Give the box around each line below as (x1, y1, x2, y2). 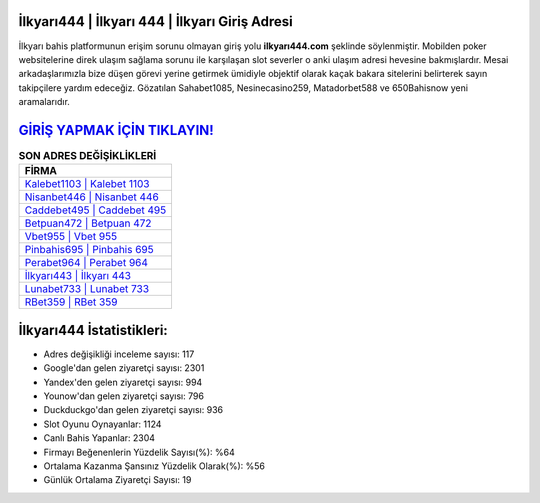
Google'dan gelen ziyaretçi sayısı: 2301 (43, 362, 205, 374)
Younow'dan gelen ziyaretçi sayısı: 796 (43, 390, 205, 402)
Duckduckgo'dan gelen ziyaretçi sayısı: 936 (43, 404, 224, 416)
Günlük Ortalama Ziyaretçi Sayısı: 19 (43, 474, 192, 486)
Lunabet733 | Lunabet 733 (24, 282, 150, 296)
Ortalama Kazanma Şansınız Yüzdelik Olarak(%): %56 (43, 460, 265, 472)
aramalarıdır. (18, 96, 70, 108)
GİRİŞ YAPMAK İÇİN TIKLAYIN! (18, 121, 214, 139)
